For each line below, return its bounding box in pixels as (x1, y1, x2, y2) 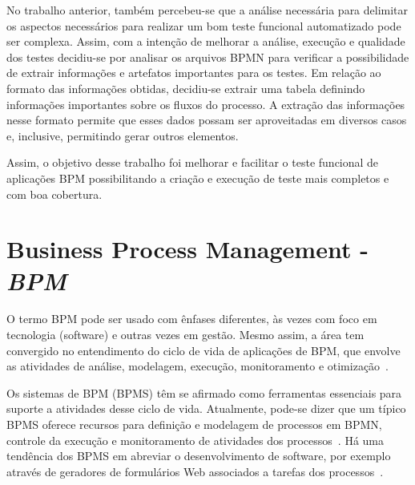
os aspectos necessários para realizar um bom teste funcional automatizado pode (6, 17, 401, 34)
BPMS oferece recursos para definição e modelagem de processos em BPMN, (6, 416, 382, 432)
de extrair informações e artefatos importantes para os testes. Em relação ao (6, 64, 381, 81)
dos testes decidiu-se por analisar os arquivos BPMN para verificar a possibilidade (6, 48, 409, 65)
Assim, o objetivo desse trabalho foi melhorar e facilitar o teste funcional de (6, 154, 379, 171)
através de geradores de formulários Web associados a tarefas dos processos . (6, 463, 384, 479)
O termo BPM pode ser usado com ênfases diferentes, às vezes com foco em (6, 310, 377, 327)
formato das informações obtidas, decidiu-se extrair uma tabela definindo (6, 79, 365, 96)
